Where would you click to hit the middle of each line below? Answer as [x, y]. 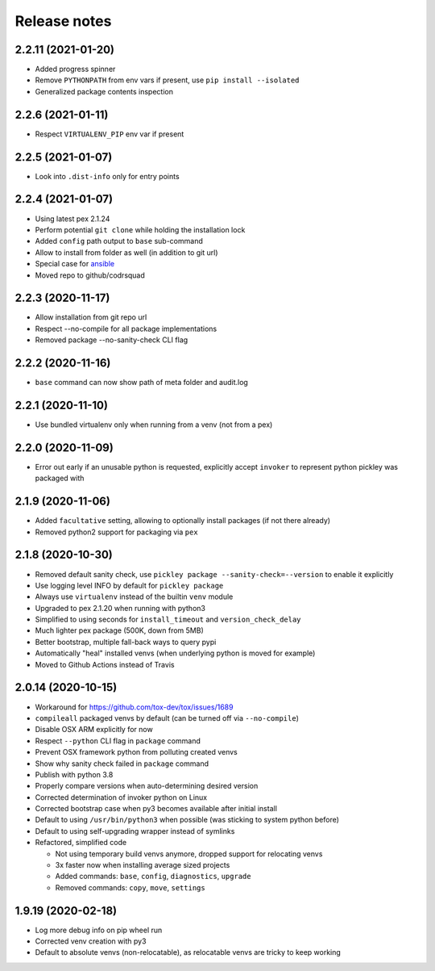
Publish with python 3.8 [74, 774]
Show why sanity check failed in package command [122, 764]
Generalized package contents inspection [104, 91]
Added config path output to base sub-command [119, 241]
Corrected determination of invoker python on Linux [121, 797]
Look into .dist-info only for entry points [108, 176]
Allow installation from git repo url [91, 317]
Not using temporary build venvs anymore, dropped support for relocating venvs [189, 854]
